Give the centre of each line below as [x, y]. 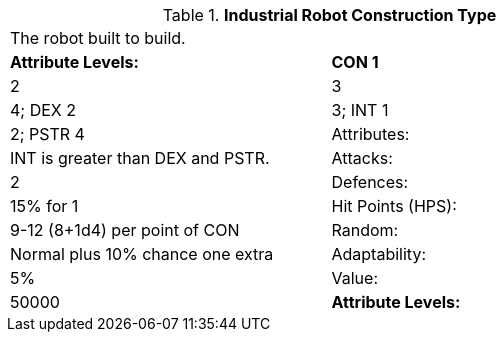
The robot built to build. [98, 38]
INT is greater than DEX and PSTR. [140, 158]
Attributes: [370, 134]
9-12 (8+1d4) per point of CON [125, 230]
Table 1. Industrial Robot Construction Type [329, 15]
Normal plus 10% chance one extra [142, 254]
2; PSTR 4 [47, 134]
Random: [365, 230]
